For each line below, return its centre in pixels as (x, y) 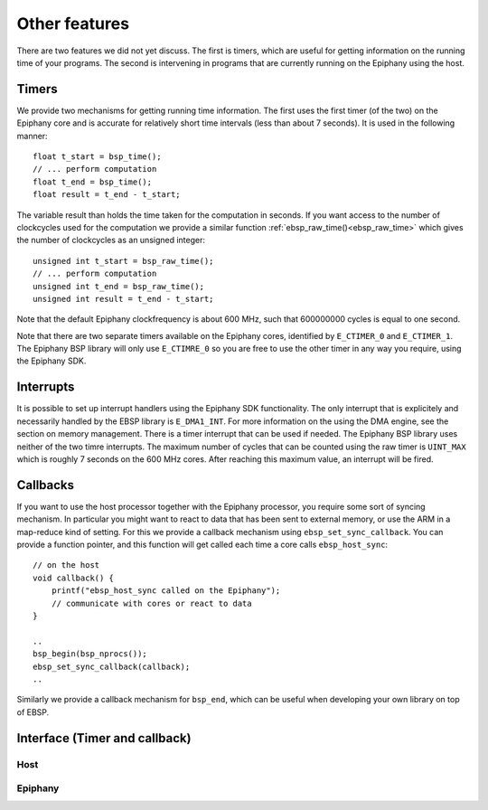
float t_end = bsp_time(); (93, 182)
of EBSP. (33, 712)
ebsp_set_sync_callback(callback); (112, 666)
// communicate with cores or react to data (151, 603)
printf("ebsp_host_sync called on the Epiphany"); (166, 591)
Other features (73, 24)
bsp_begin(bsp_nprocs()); (90, 654)
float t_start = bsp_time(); (97, 157)
